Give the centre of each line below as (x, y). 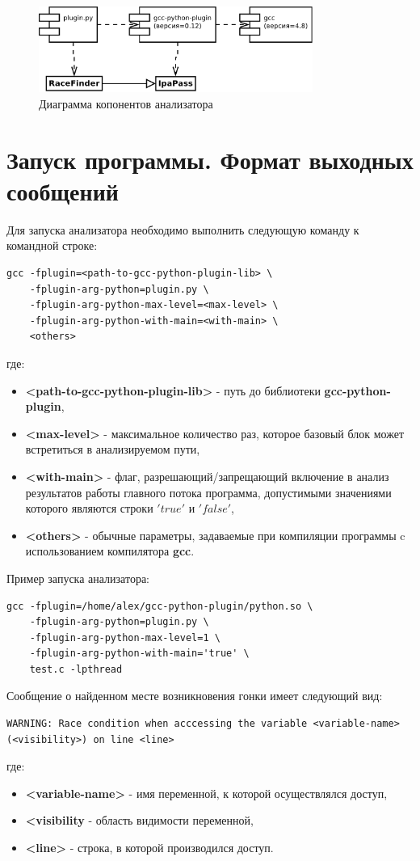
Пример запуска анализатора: (78, 578)
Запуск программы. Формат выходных (210, 159)
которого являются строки (89, 508)
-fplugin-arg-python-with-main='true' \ (139, 654)
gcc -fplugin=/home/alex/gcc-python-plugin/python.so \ (160, 606)
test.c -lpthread (76, 669)
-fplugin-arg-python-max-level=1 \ (125, 637)
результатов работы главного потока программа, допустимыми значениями (208, 492)
